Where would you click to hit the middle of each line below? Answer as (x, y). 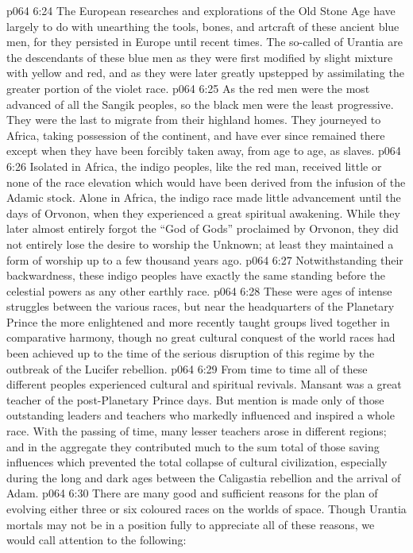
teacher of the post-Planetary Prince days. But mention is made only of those (195, 399)
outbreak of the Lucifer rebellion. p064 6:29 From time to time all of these (187, 368)
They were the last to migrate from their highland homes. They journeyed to (194, 120)
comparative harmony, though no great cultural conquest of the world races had (201, 337)
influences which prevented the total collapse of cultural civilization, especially (197, 462)
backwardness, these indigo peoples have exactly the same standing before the (196, 275)
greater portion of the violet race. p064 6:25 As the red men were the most (188, 88)
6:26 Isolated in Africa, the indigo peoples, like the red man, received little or (194, 166)
